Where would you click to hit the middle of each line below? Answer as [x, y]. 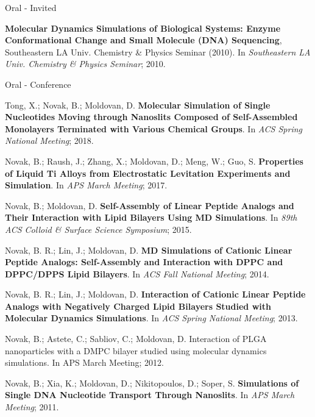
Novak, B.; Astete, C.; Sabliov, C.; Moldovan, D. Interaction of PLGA [136, 339]
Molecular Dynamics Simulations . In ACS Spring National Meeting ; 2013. [151, 318]
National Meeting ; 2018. [49, 141]
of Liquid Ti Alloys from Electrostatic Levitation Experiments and [148, 173]
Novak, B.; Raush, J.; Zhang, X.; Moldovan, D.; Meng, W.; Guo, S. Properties [154, 161]
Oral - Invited [31, 7]
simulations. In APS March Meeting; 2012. [84, 362]
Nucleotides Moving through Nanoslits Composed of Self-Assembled [151, 117]
